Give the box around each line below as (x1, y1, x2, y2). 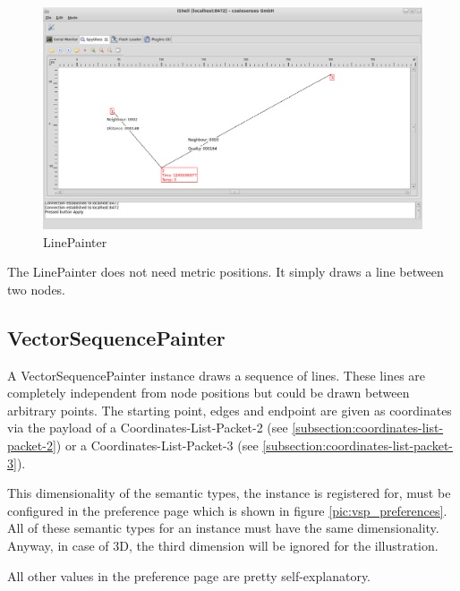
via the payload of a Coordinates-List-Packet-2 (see (7, 418, 288, 437)
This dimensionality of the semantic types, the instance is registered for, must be (7, 484, 451, 502)
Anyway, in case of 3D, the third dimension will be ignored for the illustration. (7, 535, 439, 554)
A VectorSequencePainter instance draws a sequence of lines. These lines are (7, 365, 426, 384)
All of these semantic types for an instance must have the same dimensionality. (7, 518, 439, 537)
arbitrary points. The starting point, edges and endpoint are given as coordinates (7, 400, 452, 419)
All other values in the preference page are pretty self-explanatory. (7, 566, 371, 585)
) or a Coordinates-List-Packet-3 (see (55, 435, 259, 454)
